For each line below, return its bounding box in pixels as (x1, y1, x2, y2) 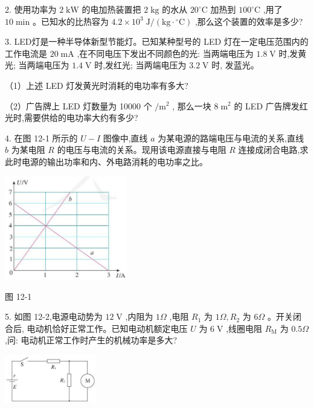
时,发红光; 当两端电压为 (94, 59, 187, 71)
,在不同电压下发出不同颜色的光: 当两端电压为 (77, 47, 254, 59)
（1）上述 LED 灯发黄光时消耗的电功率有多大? (5, 79, 188, 91)
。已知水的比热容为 (32, 15, 109, 27)
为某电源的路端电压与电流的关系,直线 (158, 131, 304, 144)
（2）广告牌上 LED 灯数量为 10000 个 (5, 99, 152, 112)
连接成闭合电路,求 (238, 143, 309, 156)
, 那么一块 (172, 99, 211, 112)
